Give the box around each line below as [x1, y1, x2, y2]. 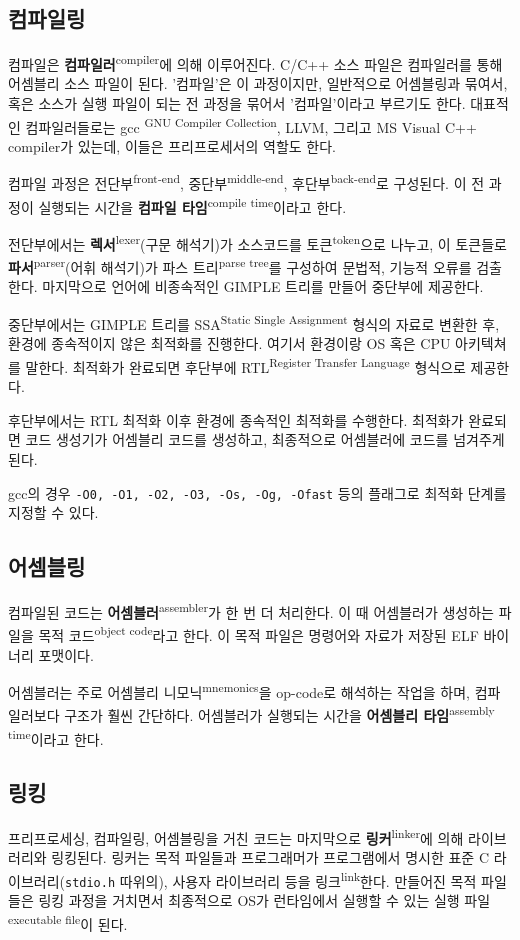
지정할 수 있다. [8, 502, 99, 523]
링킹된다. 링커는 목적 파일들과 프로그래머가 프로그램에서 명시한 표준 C [51, 847, 489, 868]
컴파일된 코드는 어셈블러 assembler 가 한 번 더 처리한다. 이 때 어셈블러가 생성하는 [8, 599, 494, 622]
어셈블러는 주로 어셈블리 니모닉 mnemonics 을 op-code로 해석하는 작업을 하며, [8, 679, 470, 702]
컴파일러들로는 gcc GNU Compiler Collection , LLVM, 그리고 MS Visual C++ [25, 113, 477, 137]
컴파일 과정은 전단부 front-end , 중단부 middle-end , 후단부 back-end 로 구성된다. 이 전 [8, 170, 485, 194]
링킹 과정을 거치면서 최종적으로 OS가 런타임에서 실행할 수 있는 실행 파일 [38, 890, 491, 911]
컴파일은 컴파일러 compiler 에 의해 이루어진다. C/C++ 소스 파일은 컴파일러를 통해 [8, 51, 503, 74]
